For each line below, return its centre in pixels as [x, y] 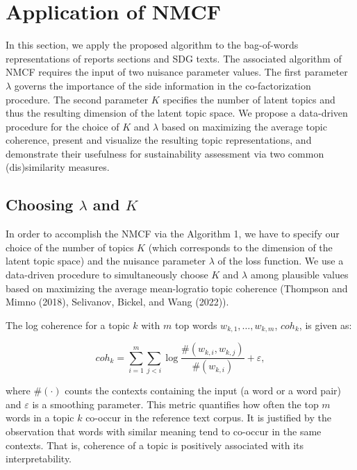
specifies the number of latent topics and [249, 99]
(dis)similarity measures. [58, 167]
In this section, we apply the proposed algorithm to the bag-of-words [152, 45]
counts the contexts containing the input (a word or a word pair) [203, 391]
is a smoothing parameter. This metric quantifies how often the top [175, 404]
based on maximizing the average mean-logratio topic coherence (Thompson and [177, 288]
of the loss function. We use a [281, 261]
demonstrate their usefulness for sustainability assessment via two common [165, 153]
